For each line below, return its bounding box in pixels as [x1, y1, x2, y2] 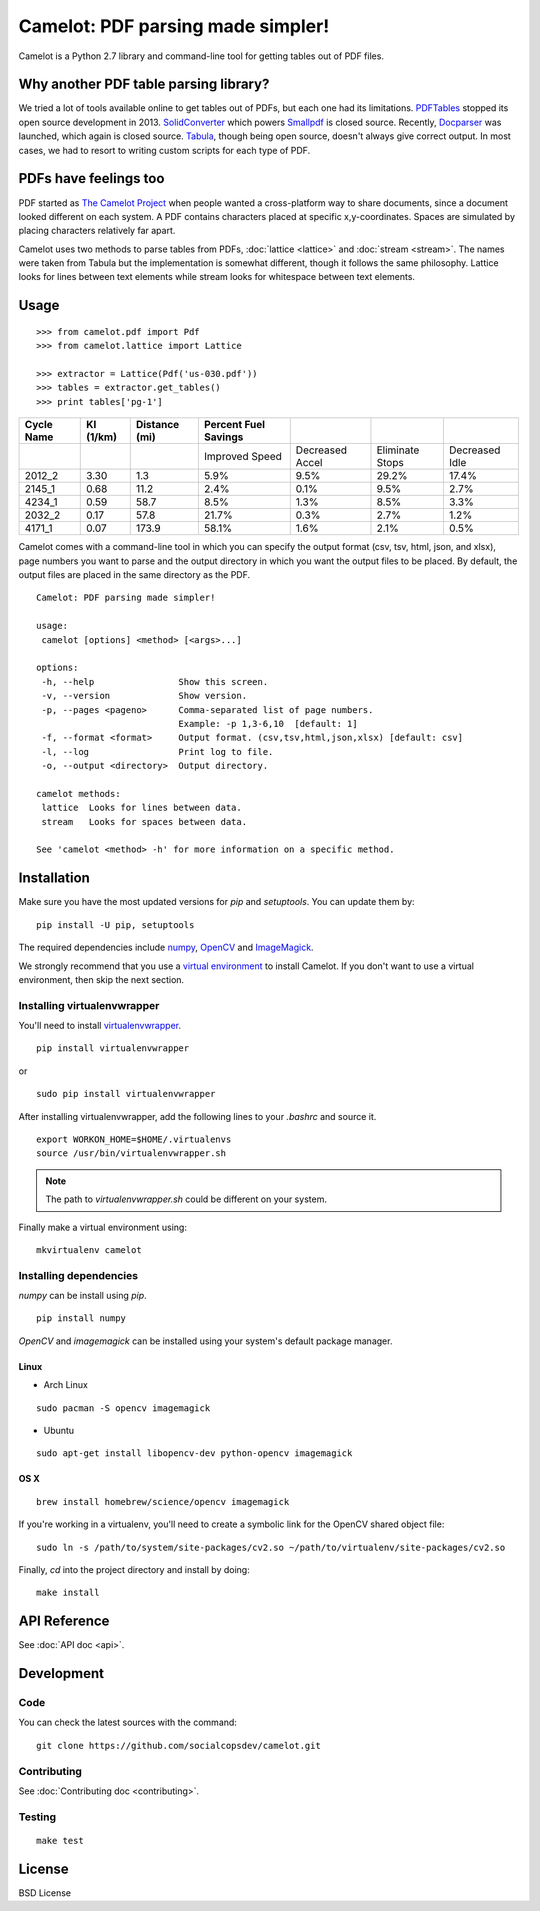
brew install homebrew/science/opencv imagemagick [36, 1496, 290, 1507]
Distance [135, 418, 180, 432]
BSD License [18, 1886, 72, 1899]
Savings [203, 430, 244, 444]
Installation [18, 870, 90, 887]
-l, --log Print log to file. [41, 746, 274, 757]
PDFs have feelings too [18, 170, 165, 187]
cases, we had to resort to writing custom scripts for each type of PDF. [18, 144, 311, 156]
